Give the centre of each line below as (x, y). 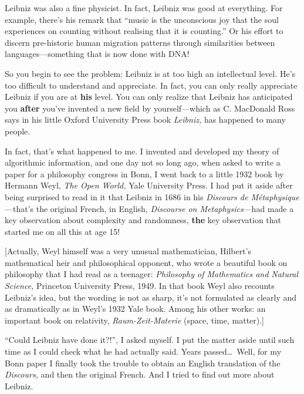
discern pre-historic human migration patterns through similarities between (140, 42)
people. (18, 131)
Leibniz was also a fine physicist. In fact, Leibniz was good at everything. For (144, 8)
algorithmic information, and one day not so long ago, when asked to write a (143, 162)
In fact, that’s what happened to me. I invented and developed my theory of (142, 151)
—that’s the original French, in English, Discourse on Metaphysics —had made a (149, 208)
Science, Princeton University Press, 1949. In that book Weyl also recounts (140, 286)
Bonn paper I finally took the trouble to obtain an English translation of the (143, 363)
